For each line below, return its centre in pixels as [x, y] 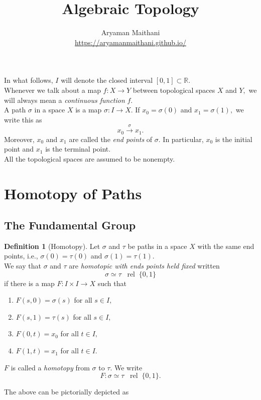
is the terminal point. [78, 149]
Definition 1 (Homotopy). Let [52, 246]
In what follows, [29, 80]
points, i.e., [21, 256]
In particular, [183, 139]
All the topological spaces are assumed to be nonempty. [90, 158]
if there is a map [29, 283]
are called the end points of [111, 139]
